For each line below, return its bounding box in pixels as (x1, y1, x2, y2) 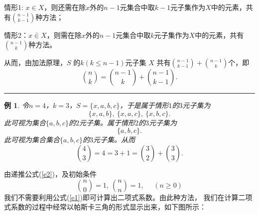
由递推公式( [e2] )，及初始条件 (4, 168, 97, 179)
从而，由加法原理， (4, 57, 67, 68)
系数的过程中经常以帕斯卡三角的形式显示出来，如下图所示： (10, 202, 206, 212)
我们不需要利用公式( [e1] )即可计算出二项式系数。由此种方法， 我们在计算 (4, 192, 239, 202)
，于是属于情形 (120, 100, 169, 110)
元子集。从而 (93, 134, 135, 145)
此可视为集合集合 (4, 134, 60, 145)
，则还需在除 (44, 2, 86, 12)
